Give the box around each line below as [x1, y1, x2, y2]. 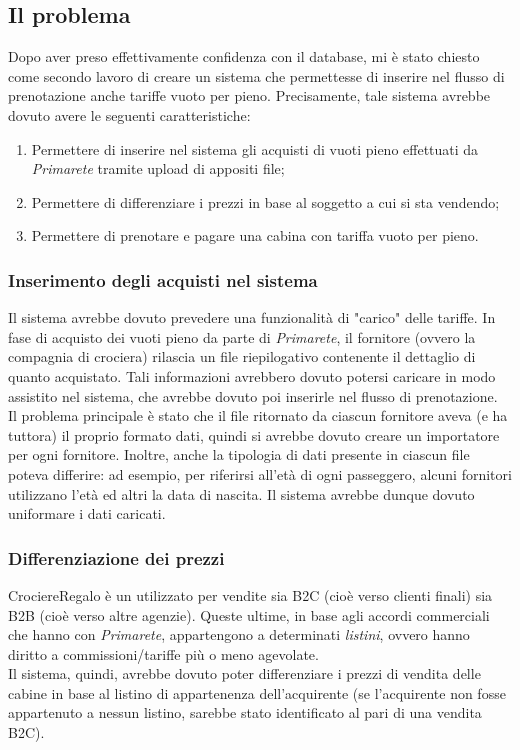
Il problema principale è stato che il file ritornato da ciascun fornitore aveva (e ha [8, 405, 508, 426]
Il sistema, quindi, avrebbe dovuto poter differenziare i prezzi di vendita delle [8, 663, 481, 684]
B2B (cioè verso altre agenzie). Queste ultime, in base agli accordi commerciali [8, 604, 490, 625]
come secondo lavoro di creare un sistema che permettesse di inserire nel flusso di [8, 65, 505, 86]
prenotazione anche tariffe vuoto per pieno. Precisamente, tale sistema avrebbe [8, 85, 491, 106]
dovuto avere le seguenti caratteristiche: [8, 104, 251, 125]
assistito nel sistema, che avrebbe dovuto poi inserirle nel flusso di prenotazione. [8, 385, 498, 406]
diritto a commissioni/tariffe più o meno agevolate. [8, 643, 319, 664]
